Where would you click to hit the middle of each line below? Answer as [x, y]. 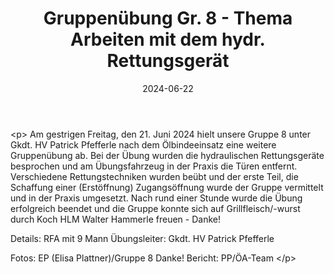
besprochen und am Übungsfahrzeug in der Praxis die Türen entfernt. [154, 166]
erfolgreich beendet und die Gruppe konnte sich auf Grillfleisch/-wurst [155, 208]
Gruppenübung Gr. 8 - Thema [168, 18]
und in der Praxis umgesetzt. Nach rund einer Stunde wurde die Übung [156, 198]
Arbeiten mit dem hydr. [168, 39]
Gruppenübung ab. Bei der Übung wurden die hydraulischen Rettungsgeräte [167, 155]
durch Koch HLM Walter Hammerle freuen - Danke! [115, 219]
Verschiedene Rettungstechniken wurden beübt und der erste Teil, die [154, 176]
